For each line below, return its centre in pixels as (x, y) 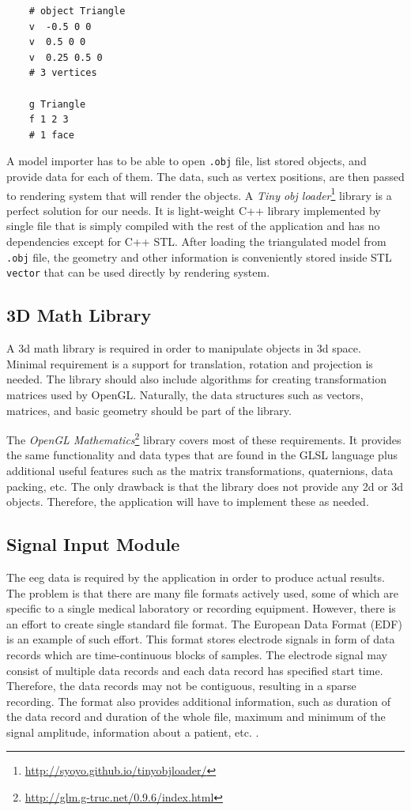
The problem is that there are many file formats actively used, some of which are (202, 592)
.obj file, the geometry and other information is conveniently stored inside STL (199, 257)
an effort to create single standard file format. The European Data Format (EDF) (204, 623)
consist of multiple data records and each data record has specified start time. (195, 670)
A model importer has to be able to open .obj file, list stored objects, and (187, 161)
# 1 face (51, 135)
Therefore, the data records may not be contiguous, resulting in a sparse (181, 686)
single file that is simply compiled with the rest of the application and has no (193, 226)
